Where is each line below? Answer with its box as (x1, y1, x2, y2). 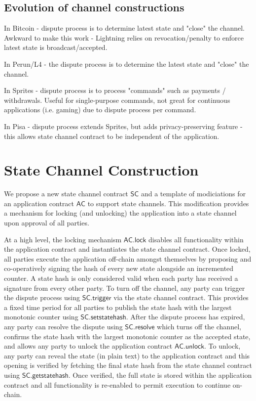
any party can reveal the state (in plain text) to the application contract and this (4, 350, 250, 360)
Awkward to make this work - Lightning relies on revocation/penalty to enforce (4, 32, 244, 43)
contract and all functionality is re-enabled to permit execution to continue (4, 379, 231, 390)
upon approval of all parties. (4, 218, 89, 228)
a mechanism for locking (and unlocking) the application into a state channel (4, 208, 237, 218)
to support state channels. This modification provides (87, 198, 249, 208)
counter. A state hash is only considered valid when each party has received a (4, 273, 238, 283)
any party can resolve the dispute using (4, 321, 123, 331)
